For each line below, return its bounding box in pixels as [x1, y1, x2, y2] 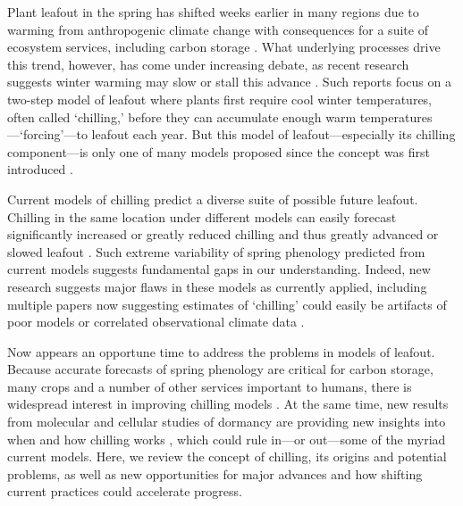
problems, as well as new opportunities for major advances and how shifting [7, 464, 423, 483]
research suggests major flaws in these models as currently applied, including [7, 277, 427, 295]
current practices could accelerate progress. [7, 482, 242, 501]
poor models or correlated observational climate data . [7, 312, 305, 331]
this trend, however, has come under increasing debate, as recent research [7, 54, 409, 73]
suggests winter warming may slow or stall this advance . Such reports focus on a [7, 72, 451, 91]
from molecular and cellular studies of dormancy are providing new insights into [7, 412, 446, 431]
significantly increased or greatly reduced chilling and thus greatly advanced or [7, 225, 439, 244]
